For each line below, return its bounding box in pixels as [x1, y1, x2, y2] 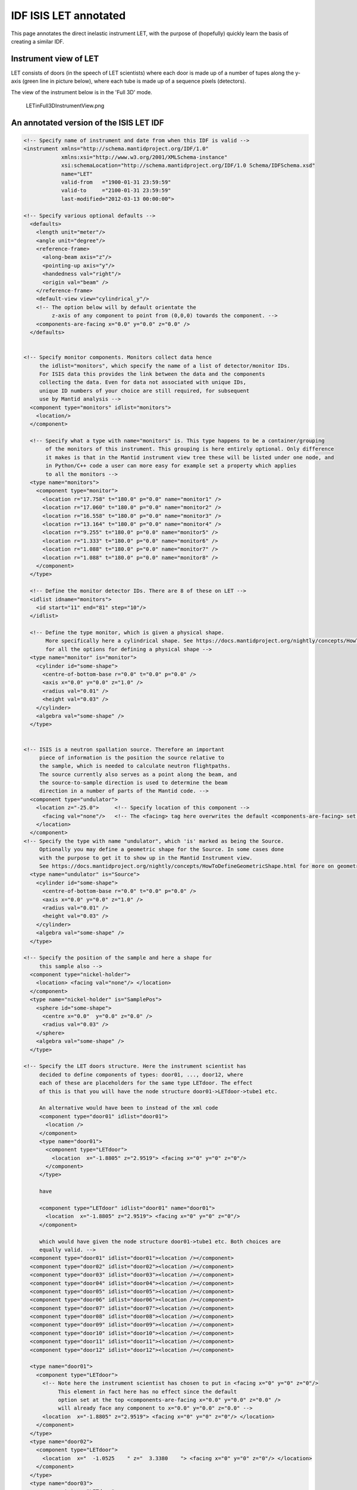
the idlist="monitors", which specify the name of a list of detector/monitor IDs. [39, 362, 291, 369]
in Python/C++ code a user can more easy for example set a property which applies [45, 462, 297, 469]
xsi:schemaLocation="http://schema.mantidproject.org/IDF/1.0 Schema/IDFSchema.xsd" [61, 162, 315, 169]
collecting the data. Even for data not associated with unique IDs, [39, 379, 247, 386]
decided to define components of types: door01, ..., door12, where [39, 1071, 243, 1078]
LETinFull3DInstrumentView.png [26, 102, 105, 110]
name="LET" [61, 170, 93, 177]
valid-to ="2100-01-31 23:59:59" [61, 187, 171, 194]
